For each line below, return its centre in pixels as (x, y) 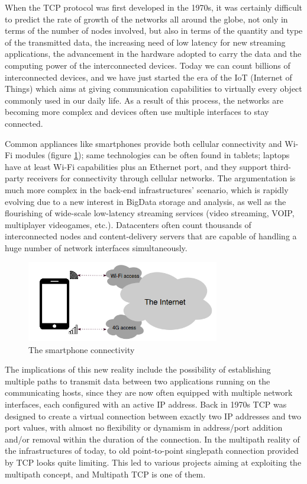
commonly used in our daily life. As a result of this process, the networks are (144, 100)
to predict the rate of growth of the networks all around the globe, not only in (146, 19)
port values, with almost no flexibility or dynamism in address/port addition (144, 427)
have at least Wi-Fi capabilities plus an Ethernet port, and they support (136, 166)
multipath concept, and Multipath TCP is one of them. (105, 474)
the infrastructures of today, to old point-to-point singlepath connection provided (152, 451)
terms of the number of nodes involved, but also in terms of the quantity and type (154, 31)
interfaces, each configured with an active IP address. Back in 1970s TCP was (146, 404)
